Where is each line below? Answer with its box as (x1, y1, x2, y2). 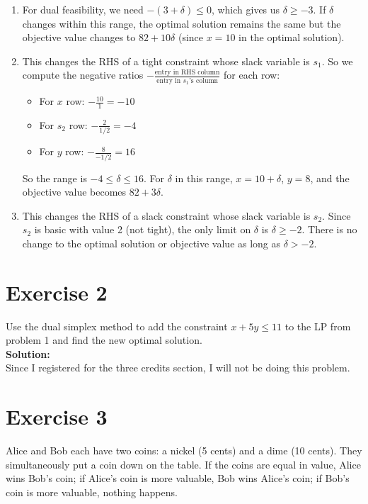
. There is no (301, 222, 357, 237)
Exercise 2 (6, 277, 108, 306)
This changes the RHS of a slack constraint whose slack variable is (22, 208, 311, 223)
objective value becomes (22, 184, 127, 199)
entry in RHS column (154, 69, 220, 77)
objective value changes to (22, 30, 136, 45)
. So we (321, 53, 353, 68)
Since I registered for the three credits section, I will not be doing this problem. (6, 360, 350, 375)
